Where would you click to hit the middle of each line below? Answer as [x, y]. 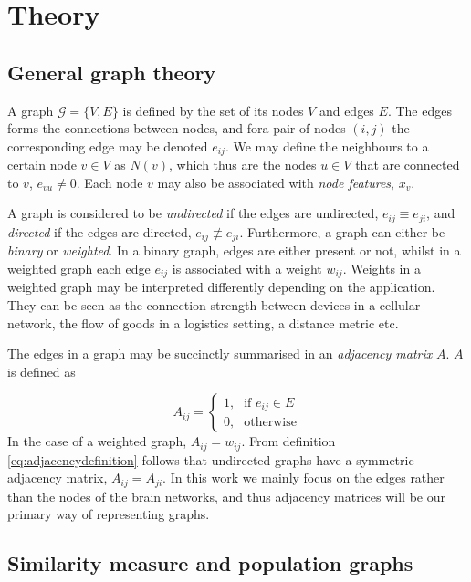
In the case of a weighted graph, [97, 441]
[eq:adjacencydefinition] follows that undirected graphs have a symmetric [211, 459]
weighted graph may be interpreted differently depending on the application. [221, 287]
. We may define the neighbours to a [327, 145]
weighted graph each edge [79, 268]
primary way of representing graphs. [109, 514]
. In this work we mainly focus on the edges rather [304, 478]
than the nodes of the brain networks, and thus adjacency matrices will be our [226, 496]
